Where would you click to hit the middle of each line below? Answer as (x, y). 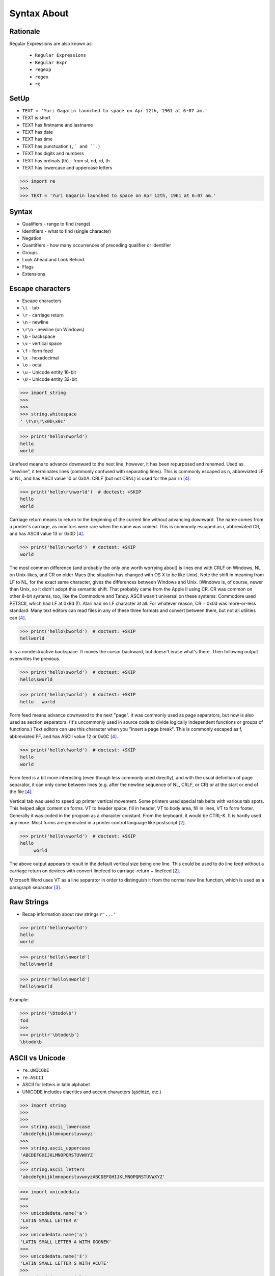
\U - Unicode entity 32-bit (50, 379)
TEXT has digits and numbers (53, 154)
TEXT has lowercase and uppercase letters (67, 168)
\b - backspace (39, 336)
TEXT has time (37, 139)
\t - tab (31, 308)
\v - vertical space (42, 343)
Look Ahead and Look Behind (53, 260)
